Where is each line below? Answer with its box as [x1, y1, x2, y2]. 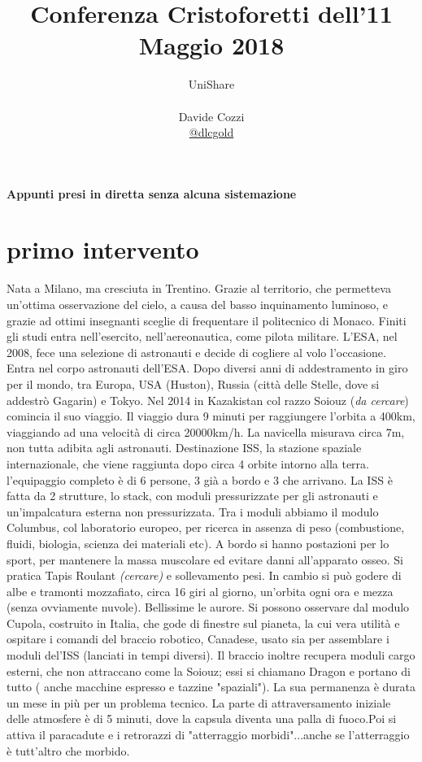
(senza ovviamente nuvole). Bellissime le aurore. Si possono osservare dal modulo [7, 599, 410, 616]
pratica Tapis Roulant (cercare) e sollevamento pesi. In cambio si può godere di [7, 567, 402, 584]
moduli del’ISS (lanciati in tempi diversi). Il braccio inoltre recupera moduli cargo [7, 647, 415, 664]
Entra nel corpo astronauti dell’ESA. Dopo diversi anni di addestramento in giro [7, 359, 408, 377]
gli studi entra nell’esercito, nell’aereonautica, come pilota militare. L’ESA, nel [7, 328, 398, 345]
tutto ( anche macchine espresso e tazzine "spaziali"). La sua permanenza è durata [7, 678, 416, 695]
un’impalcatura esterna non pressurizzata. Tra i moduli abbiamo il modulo [7, 503, 379, 520]
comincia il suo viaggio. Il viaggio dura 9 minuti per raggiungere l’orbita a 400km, [7, 407, 415, 425]
